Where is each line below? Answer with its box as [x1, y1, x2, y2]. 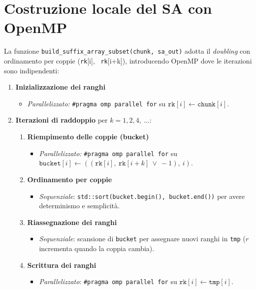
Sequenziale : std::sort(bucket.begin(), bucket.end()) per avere [39, 191, 245, 201]
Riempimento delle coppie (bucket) [27, 131, 149, 142]
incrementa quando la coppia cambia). [39, 243, 155, 253]
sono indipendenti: [4, 65, 60, 75]
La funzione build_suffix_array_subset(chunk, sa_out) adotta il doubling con [4, 46, 250, 56]
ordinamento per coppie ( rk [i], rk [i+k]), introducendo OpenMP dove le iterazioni [4, 55, 252, 65]
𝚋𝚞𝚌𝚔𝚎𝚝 [39, 160, 61, 167]
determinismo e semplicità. [39, 200, 120, 211]
